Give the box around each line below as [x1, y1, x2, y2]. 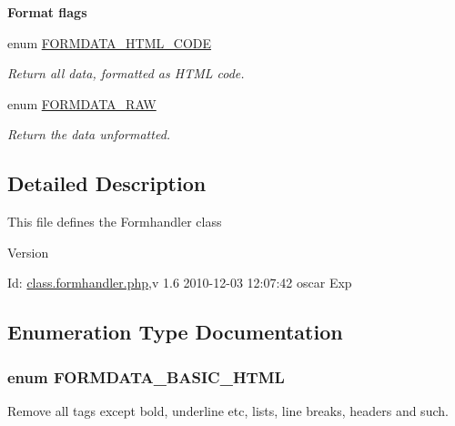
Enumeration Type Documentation [7, 318, 343, 346]
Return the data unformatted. [7, 125, 171, 144]
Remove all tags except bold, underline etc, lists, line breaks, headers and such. [7, 401, 449, 420]
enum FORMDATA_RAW [7, 94, 157, 113]
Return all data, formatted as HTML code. [7, 64, 245, 83]
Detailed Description [7, 169, 207, 198]
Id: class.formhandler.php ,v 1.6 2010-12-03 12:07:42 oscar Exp [7, 273, 352, 292]
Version [7, 242, 49, 261]
